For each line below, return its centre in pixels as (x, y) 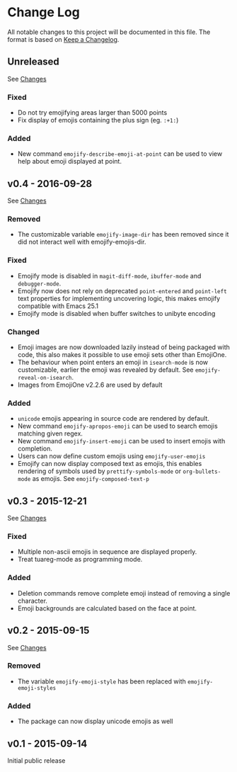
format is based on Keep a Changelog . (63, 39)
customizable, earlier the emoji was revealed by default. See (105, 370)
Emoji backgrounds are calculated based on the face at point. (107, 608)
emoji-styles (37, 688)
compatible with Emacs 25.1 (58, 306)
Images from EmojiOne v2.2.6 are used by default (90, 385)
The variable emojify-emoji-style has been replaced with (102, 681)
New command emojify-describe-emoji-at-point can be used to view (120, 154)
